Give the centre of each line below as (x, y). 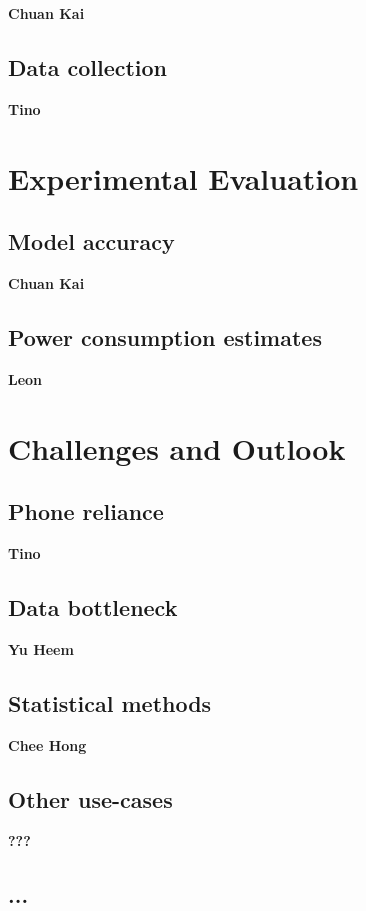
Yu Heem (41, 648)
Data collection (88, 66)
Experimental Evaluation (183, 177)
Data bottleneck (93, 606)
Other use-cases (90, 798)
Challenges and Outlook (177, 447)
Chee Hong (47, 744)
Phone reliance (86, 511)
